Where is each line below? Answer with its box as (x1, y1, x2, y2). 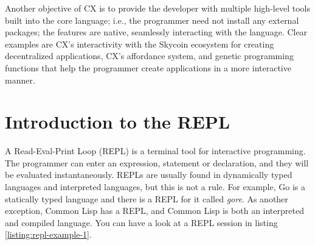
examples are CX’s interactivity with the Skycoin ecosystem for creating (5, 37, 274, 50)
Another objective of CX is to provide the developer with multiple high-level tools (5, 2, 310, 14)
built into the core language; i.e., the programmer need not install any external (5, 13, 299, 26)
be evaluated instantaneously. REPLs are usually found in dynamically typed (5, 168, 292, 181)
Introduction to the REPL (5, 109, 230, 134)
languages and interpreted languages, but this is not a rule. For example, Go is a (5, 180, 305, 193)
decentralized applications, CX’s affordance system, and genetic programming (5, 49, 294, 62)
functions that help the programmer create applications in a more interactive (5, 61, 291, 74)
